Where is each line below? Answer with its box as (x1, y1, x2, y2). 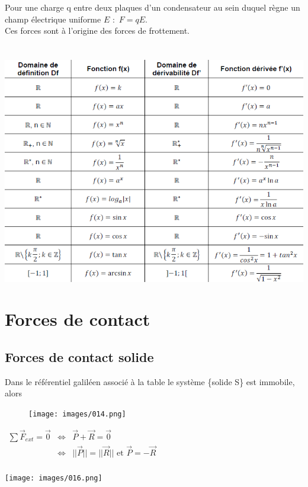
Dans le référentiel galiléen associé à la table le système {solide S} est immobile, (5, 375, 295, 387)
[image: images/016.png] (5, 473, 102, 482)
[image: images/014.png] (28, 409, 126, 418)
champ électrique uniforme (5, 12, 101, 25)
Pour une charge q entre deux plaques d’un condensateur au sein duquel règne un (5, 1, 300, 13)
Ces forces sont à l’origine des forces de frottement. (5, 24, 190, 37)
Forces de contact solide (5, 347, 154, 366)
